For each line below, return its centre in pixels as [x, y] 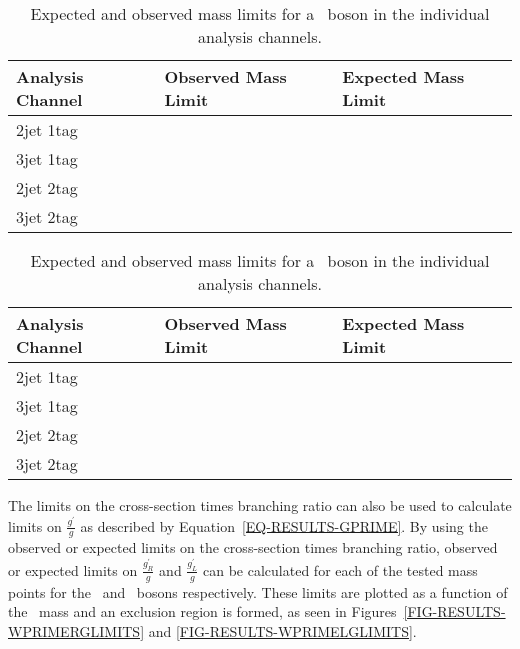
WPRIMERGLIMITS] [76, 630]
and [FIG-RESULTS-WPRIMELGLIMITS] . [282, 630]
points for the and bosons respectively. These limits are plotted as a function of [258, 591]
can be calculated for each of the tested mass [340, 569]
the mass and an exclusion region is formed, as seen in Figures [202, 611]
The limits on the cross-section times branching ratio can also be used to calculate [260, 505]
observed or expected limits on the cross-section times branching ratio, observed [253, 547]
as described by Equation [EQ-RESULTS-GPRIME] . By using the [284, 525]
